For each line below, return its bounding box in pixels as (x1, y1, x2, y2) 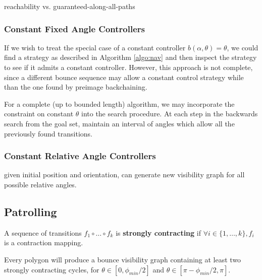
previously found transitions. (4, 128, 92, 138)
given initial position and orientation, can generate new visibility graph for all (4, 169, 245, 180)
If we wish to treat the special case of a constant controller (4, 42, 186, 52)
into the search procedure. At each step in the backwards (81, 108, 258, 119)
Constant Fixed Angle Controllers (4, 22, 145, 35)
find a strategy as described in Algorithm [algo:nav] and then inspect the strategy (4, 52, 257, 62)
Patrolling (4, 203, 57, 219)
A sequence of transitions (4, 227, 82, 238)
